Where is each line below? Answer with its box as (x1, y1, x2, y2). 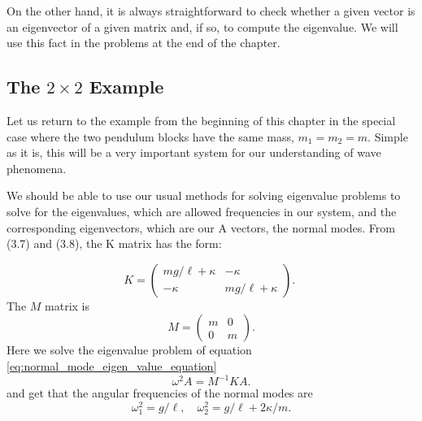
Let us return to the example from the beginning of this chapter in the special (7, 111, 396, 128)
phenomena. (7, 159, 67, 176)
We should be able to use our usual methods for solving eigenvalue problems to (7, 187, 401, 204)
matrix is (45, 297, 89, 314)
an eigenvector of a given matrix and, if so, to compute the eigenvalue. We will (7, 18, 398, 35)
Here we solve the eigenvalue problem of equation (7, 341, 252, 358)
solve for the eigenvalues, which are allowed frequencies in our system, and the (7, 202, 397, 219)
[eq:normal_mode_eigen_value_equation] (7, 357, 217, 374)
